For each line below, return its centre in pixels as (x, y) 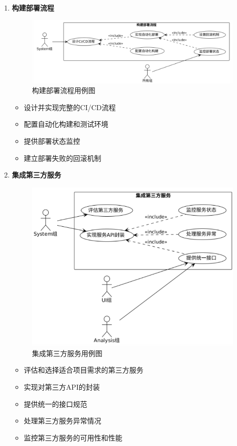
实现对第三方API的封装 (62, 386)
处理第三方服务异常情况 (63, 421)
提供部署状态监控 (52, 141)
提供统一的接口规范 (55, 404)
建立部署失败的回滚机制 (63, 158)
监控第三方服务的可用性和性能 (73, 437)
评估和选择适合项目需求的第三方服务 (84, 370)
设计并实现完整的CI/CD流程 (70, 107)
